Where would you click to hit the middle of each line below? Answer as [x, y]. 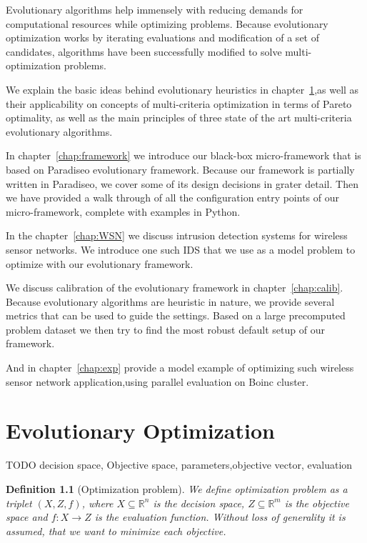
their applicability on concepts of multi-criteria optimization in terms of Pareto [179, 103]
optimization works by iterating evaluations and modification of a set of [162, 38]
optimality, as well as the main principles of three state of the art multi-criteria [179, 118]
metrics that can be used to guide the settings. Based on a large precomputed [176, 315]
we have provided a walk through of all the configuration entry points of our [172, 198]
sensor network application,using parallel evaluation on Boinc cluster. [157, 381]
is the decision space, [199, 503]
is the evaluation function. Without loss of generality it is [220, 517]
